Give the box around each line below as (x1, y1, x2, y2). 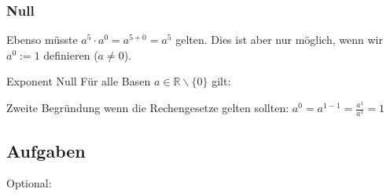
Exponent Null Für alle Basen (6, 73, 151, 89)
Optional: (6, 175, 52, 191)
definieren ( (43, 46, 98, 63)
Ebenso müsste (6, 31, 78, 48)
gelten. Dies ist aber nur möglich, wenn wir (175, 31, 383, 48)
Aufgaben (6, 138, 86, 162)
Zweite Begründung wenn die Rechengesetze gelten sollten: (6, 100, 289, 115)
